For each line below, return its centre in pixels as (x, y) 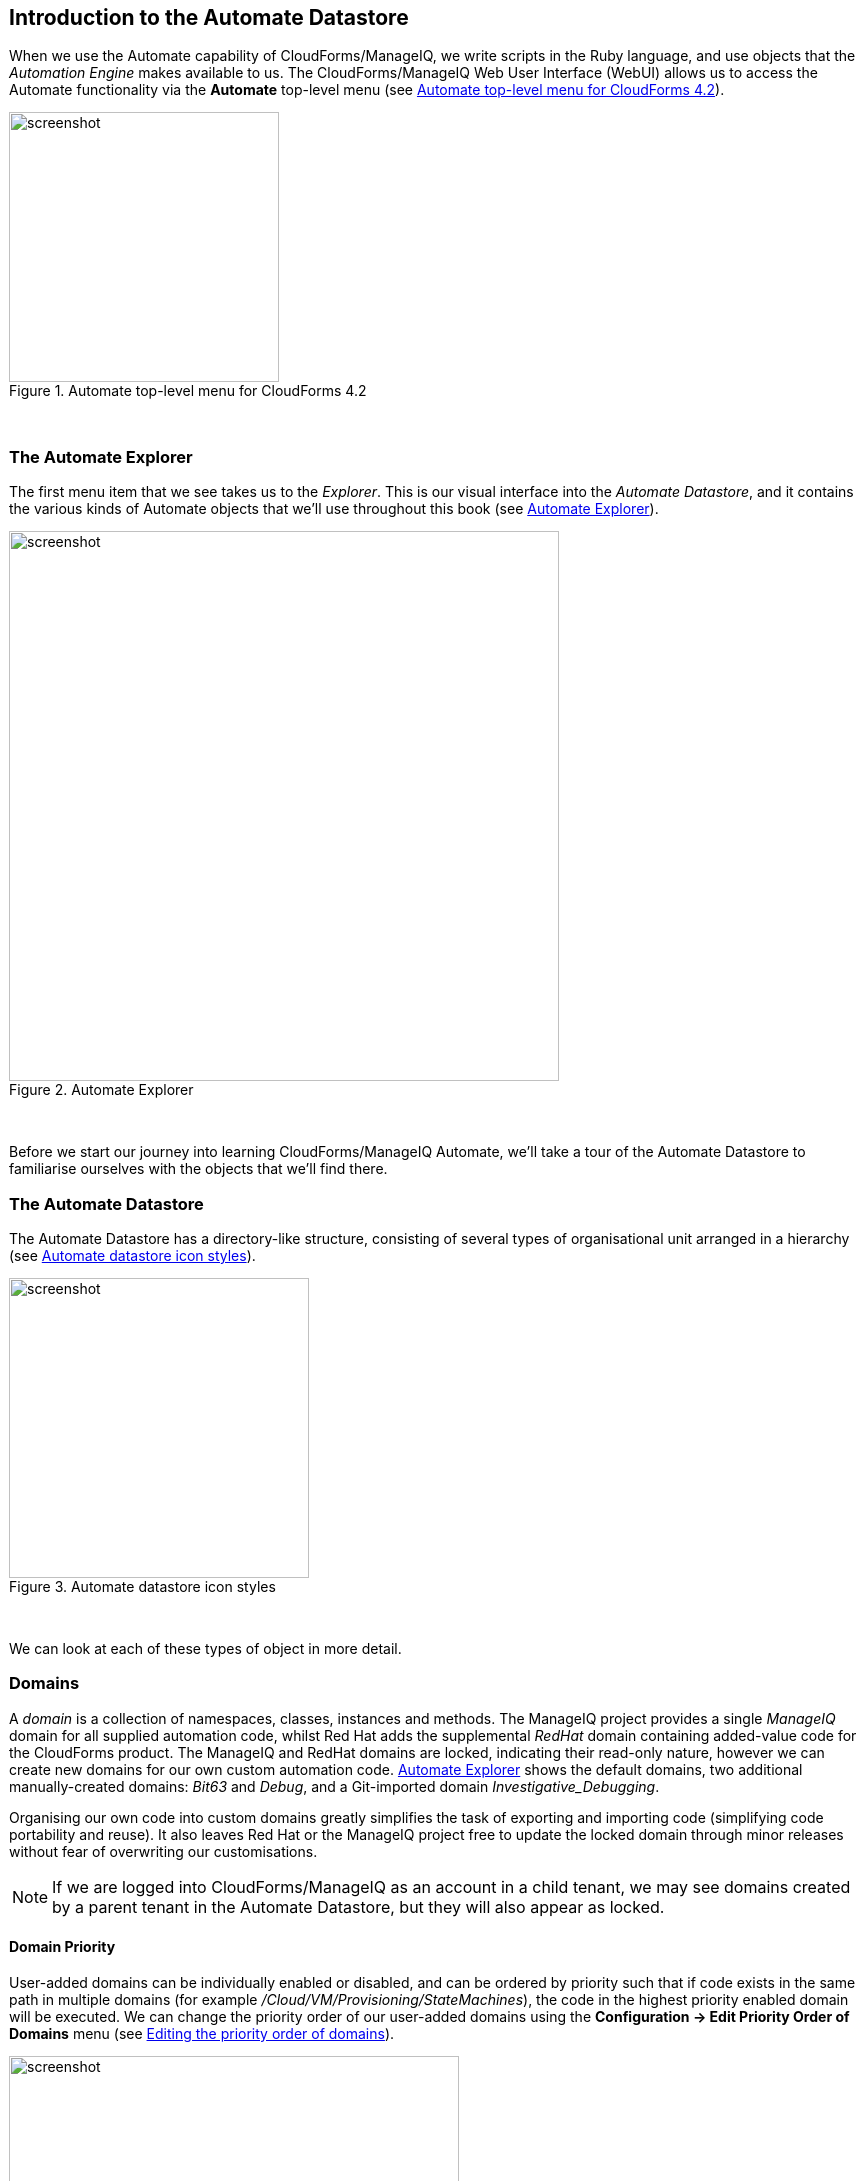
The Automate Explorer (101, 456)
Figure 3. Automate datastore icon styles (142, 1586)
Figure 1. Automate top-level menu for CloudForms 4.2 (188, 391)
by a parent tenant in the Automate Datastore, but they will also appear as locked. (358, 1906)
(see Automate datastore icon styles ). (132, 1255)
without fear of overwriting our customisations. (163, 1851)
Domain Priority (62, 1947)
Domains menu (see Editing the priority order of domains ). (202, 2033)
